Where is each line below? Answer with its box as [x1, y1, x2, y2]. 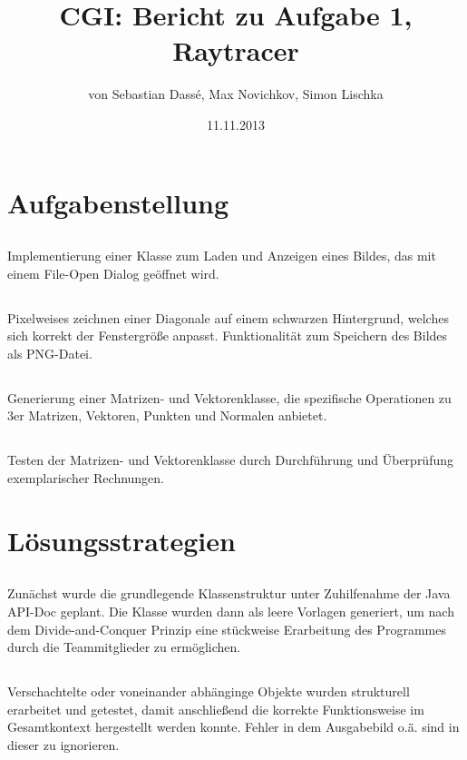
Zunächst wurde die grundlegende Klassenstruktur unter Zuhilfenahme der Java [7, 584, 451, 603]
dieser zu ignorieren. [7, 735, 120, 754]
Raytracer [172, 32, 299, 69]
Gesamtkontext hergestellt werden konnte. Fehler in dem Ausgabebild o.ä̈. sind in [7, 717, 460, 736]
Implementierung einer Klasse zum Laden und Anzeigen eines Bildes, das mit [7, 246, 436, 265]
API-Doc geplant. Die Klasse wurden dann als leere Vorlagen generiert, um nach [7, 601, 454, 620]
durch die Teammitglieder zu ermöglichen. [7, 637, 241, 656]
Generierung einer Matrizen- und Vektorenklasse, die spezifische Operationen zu [7, 388, 452, 407]
